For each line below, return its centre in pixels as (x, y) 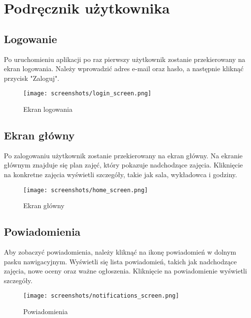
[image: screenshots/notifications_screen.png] (101, 296)
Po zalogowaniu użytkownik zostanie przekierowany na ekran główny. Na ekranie (123, 155)
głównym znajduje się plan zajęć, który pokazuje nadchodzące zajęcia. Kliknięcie (124, 165)
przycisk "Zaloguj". (32, 78)
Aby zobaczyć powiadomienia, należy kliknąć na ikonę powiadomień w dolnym (120, 252)
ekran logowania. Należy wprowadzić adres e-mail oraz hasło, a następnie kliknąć (124, 68)
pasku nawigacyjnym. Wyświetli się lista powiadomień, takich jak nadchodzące (120, 261)
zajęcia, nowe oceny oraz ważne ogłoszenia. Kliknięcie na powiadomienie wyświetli (125, 271)
